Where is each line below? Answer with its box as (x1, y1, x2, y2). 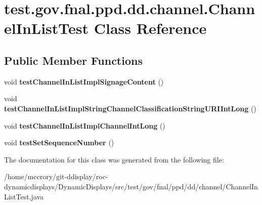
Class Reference (94, 18, 207, 38)
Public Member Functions (4, 52, 143, 68)
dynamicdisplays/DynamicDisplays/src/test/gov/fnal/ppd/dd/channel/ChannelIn (4, 181, 258, 191)
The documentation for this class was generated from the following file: (4, 154, 224, 165)
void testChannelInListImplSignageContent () (4, 76, 164, 87)
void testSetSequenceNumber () (4, 137, 114, 148)
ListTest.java (4, 191, 44, 201)
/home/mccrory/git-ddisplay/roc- (4, 171, 108, 182)
